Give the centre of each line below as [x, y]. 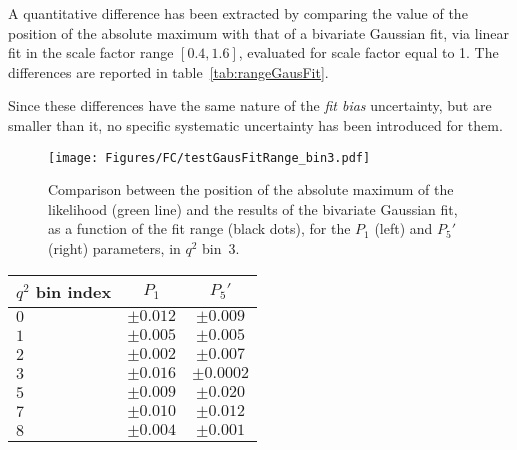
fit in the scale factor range [91, 52]
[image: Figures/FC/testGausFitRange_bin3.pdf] [209, 157]
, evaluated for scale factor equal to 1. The [368, 52]
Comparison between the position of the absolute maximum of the [251, 189]
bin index [73, 291]
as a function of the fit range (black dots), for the [199, 228]
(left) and [403, 228]
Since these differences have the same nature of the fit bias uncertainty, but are [250, 105]
